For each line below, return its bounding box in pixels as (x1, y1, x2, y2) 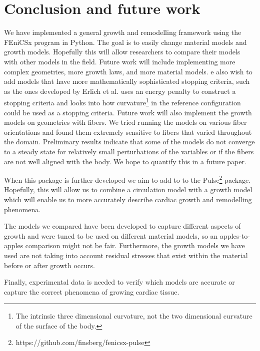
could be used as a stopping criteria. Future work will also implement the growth (4, 107, 252, 117)
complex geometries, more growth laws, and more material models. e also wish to (4, 66, 252, 76)
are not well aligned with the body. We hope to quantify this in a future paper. (4, 156, 246, 166)
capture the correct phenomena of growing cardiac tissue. (4, 286, 179, 297)
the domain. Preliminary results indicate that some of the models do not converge (4, 136, 255, 147)
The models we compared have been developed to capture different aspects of (4, 221, 241, 231)
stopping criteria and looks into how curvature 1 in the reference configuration (4, 96, 241, 107)
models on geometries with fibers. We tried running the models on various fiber (4, 117, 247, 127)
